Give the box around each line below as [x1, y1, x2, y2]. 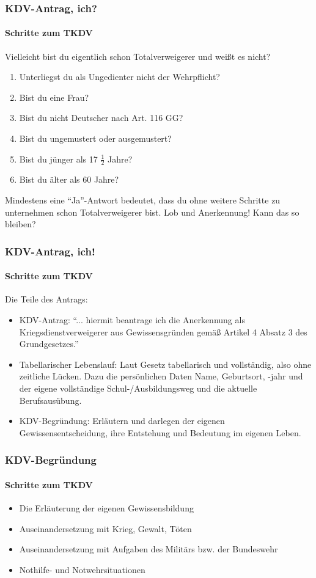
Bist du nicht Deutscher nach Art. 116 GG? [19, 111, 183, 124]
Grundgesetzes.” [19, 337, 79, 350]
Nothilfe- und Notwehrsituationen [19, 563, 145, 576]
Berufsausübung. [19, 393, 82, 406]
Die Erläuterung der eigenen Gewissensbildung [19, 502, 194, 514]
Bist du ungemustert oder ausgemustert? [19, 132, 172, 145]
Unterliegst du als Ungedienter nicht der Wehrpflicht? [19, 70, 220, 83]
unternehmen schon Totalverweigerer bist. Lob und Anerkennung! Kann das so [5, 205, 299, 218]
